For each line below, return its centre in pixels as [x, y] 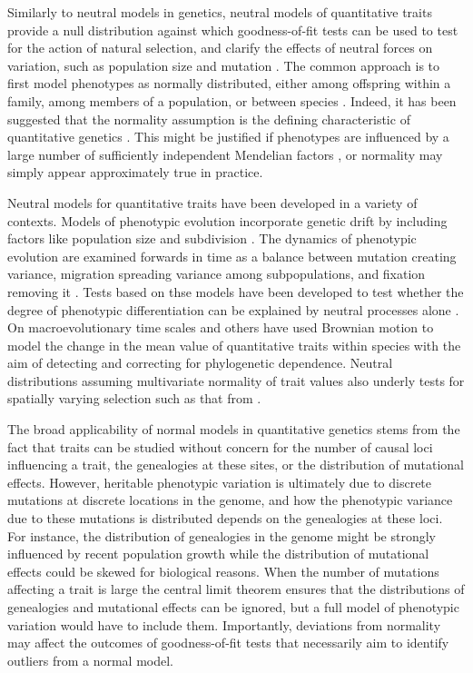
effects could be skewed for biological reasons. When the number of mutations [223, 571]
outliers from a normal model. [90, 660]
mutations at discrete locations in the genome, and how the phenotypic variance [230, 500]
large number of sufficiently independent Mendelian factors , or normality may [225, 154]
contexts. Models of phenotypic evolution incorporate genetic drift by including [227, 220]
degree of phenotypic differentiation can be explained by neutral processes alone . [233, 309]
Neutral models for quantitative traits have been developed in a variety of [212, 202]
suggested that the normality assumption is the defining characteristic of [209, 119]
